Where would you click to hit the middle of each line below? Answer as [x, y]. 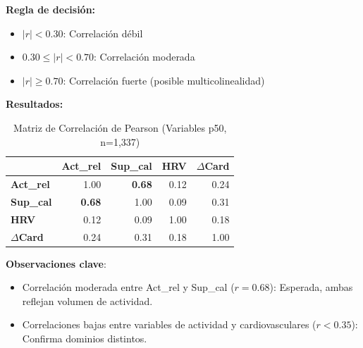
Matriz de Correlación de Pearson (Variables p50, [120, 127]
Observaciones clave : [56, 263]
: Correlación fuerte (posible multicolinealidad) [164, 80]
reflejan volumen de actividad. [87, 300]
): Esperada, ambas [311, 287]
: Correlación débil [103, 33]
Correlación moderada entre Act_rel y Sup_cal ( [128, 287]
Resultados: [35, 104]
